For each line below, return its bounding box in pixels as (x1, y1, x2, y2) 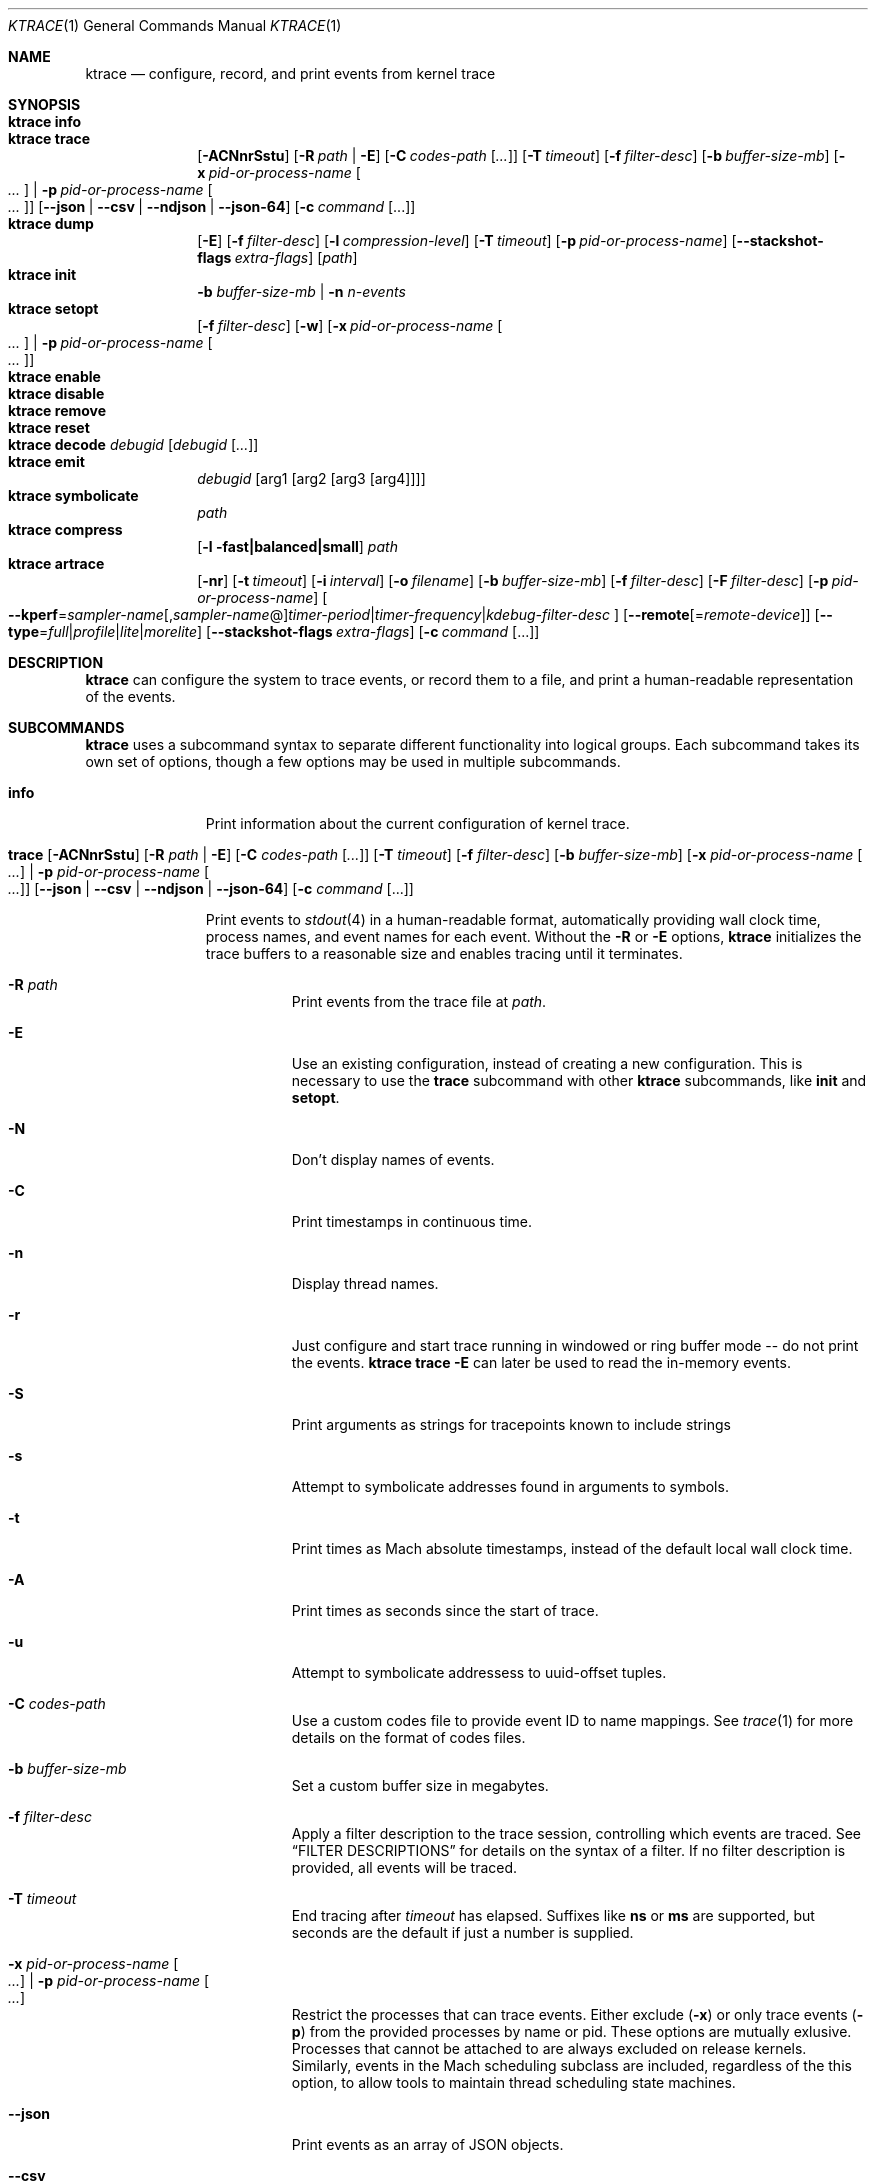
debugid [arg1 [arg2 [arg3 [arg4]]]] (197, 470, 426, 487)
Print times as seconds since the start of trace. (291, 1602, 599, 1619)
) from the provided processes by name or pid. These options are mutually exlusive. (300, 2023, 852, 2040)
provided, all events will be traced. (291, 1859, 518, 1876)
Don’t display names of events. (291, 1151, 495, 1168)
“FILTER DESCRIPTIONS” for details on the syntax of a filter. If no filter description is (291, 1842, 846, 1859)
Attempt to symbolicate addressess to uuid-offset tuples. (291, 1664, 667, 1681)
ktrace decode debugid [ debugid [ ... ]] (8, 436, 259, 453)
